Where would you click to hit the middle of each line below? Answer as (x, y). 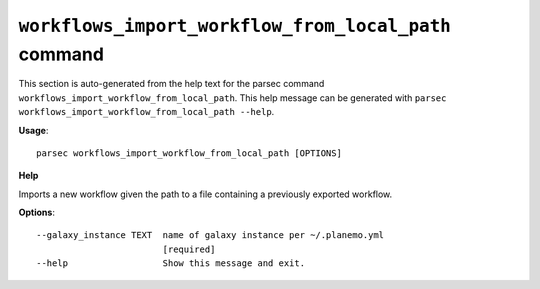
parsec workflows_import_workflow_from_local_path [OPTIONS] (189, 153)
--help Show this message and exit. (170, 263)
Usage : (33, 130)
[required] (189, 249)
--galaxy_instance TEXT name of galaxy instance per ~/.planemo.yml (210, 235)
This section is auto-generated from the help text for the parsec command (171, 84)
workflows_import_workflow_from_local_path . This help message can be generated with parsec (232, 97)
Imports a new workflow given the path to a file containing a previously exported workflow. (205, 194)
